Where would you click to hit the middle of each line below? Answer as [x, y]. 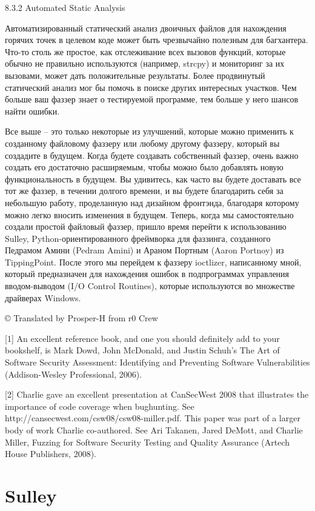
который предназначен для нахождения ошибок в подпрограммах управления [147, 274]
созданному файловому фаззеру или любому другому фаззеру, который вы [142, 143]
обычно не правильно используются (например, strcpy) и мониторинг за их [145, 63]
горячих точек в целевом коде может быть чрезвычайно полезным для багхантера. [157, 40]
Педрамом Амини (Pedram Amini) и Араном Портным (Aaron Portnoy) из [144, 250]
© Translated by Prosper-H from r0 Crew [81, 318]
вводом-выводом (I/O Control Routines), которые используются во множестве [150, 286]
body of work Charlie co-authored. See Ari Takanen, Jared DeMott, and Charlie [154, 430]
